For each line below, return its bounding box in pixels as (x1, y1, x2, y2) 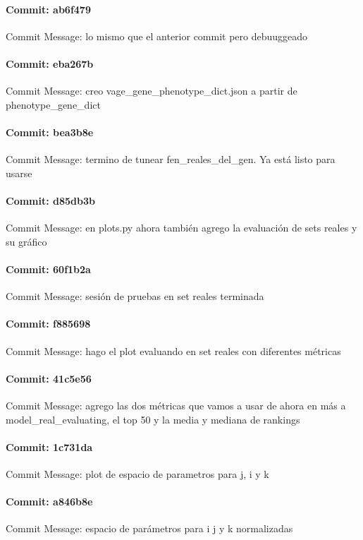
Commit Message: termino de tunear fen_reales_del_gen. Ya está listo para (6, 152, 336, 167)
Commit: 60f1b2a (6, 261, 91, 276)
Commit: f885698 (6, 316, 91, 331)
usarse (6, 165, 32, 180)
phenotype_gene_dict (6, 97, 101, 112)
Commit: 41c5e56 (6, 371, 92, 385)
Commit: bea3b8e (6, 124, 94, 139)
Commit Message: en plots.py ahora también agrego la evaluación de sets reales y (6, 220, 357, 235)
